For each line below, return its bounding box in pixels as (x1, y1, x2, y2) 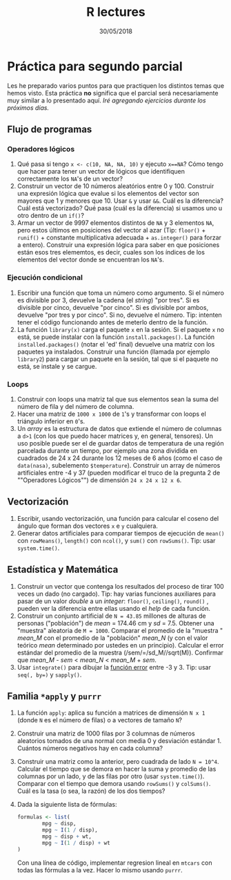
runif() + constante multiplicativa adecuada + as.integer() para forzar (17, 233, 222, 242)
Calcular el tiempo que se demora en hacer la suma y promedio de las (17, 765, 217, 773)
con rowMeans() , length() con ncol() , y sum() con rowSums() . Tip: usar (17, 536, 216, 544)
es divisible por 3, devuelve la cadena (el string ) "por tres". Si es (17, 295, 200, 304)
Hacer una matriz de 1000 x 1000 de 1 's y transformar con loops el (17, 410, 207, 418)
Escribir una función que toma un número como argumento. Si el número (17, 288, 224, 297)
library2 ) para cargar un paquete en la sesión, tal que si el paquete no (17, 354, 219, 363)
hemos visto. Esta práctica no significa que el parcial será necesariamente (7, 89, 219, 97)
